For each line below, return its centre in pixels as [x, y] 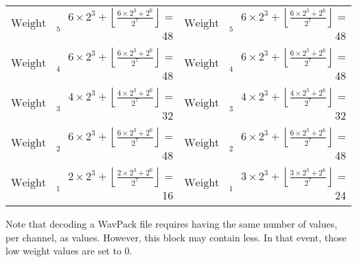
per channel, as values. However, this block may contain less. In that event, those [176, 237]
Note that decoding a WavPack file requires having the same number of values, [172, 223]
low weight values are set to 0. [69, 251]
